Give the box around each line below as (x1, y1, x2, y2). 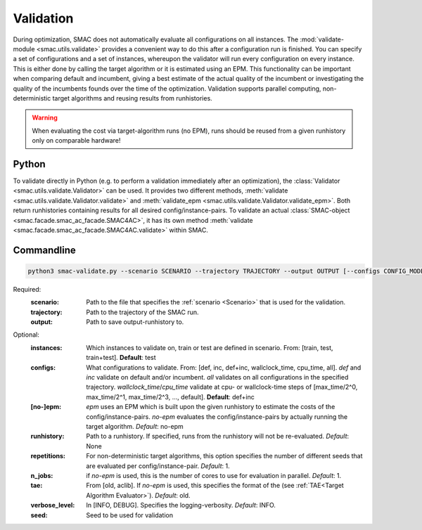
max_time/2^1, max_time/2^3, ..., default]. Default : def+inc (86, 392, 255, 401)
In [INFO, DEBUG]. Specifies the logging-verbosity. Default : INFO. (86, 501, 276, 510)
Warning (32, 113, 58, 122)
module (13, 44, 35, 53)
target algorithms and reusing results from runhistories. (52, 93, 212, 102)
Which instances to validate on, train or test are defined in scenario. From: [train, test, (86, 343, 333, 351)
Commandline (13, 244, 77, 256)
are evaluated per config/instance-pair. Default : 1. (86, 461, 230, 470)
